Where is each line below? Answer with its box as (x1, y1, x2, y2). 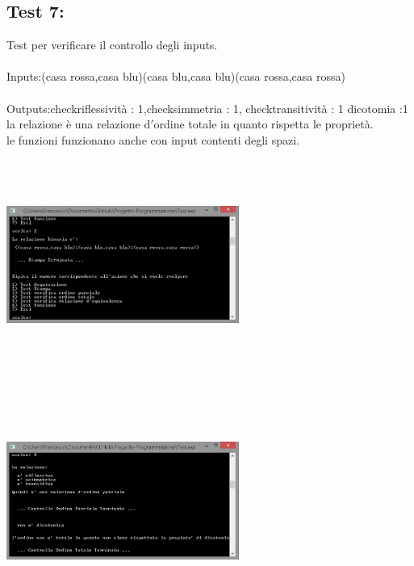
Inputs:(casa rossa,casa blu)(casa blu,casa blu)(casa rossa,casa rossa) (6, 68, 345, 85)
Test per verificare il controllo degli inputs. (6, 36, 218, 53)
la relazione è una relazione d (6, 115, 151, 132)
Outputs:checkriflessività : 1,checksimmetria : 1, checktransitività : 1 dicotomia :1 (6, 99, 408, 116)
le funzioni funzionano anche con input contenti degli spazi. (6, 131, 299, 148)
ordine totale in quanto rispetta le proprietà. (153, 115, 374, 132)
